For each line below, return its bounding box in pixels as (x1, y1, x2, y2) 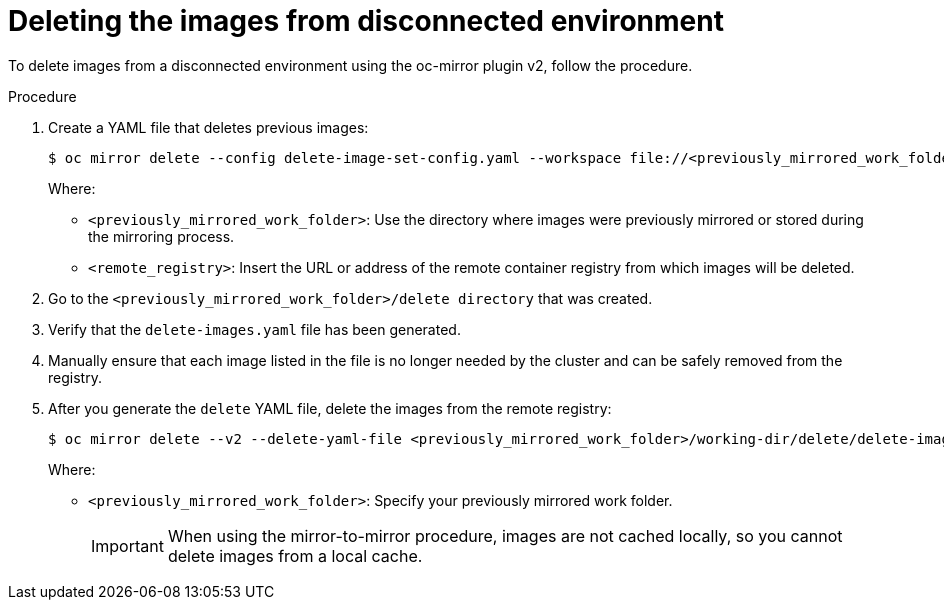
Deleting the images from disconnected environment (8, 4, 724, 38)
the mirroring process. (88, 227, 235, 245)
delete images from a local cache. (167, 545, 423, 566)
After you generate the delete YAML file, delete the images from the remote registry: (48, 399, 612, 417)
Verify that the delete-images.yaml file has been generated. (48, 320, 461, 338)
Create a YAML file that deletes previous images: (48, 118, 369, 136)
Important (91, 535, 164, 556)
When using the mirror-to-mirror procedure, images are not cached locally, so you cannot (167, 525, 843, 546)
